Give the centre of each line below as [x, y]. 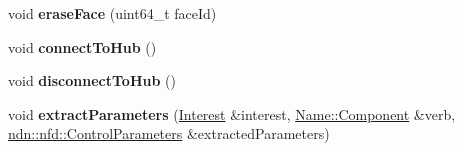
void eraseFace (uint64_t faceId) [112, 13]
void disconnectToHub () [92, 80]
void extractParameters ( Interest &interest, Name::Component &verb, [232, 113]
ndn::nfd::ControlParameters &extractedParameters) [169, 133]
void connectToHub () [82, 46]
